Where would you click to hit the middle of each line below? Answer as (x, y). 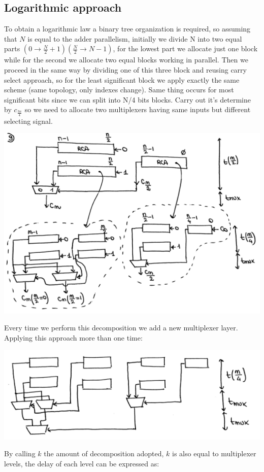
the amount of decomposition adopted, (104, 453)
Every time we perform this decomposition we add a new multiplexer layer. (121, 328)
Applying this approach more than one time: (73, 337)
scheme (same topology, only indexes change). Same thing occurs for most (119, 90)
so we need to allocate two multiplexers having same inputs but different (138, 109)
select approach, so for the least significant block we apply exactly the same (122, 79)
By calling (20, 453)
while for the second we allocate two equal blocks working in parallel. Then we (126, 60)
